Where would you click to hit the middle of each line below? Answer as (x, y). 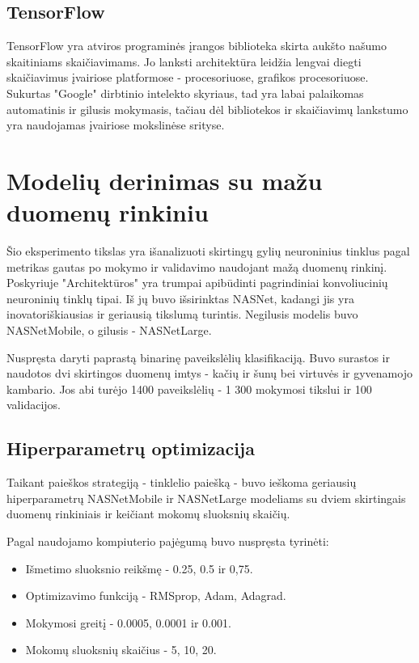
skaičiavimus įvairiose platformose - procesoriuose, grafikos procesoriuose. (188, 77)
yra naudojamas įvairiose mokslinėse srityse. (116, 125)
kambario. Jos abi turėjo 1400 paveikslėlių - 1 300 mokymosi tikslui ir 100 (189, 389)
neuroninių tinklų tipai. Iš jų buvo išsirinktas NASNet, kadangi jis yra (180, 298)
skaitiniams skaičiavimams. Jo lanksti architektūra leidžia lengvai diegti (184, 61)
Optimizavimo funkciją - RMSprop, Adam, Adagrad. (156, 595)
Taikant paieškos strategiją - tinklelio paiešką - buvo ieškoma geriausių (182, 482)
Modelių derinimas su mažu (165, 180)
